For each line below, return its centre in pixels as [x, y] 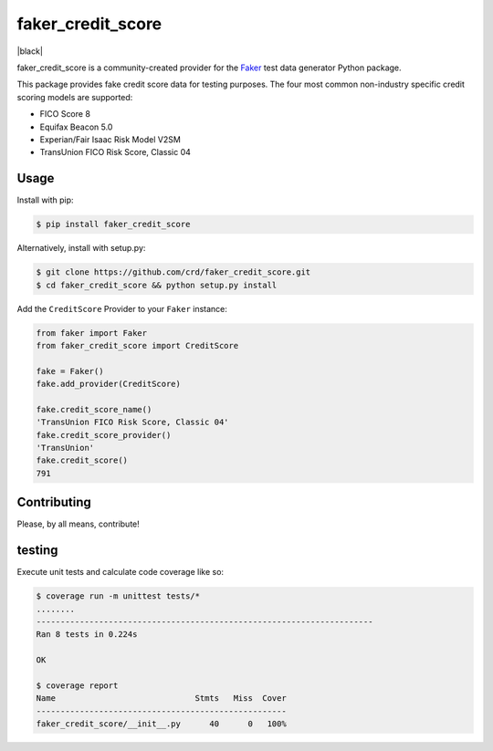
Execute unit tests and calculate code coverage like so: [120, 572]
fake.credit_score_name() [94, 409]
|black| [30, 51]
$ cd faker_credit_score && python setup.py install [157, 285]
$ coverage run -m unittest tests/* [118, 596]
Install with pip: [45, 200]
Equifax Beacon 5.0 [76, 127]
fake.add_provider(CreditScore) [109, 384]
